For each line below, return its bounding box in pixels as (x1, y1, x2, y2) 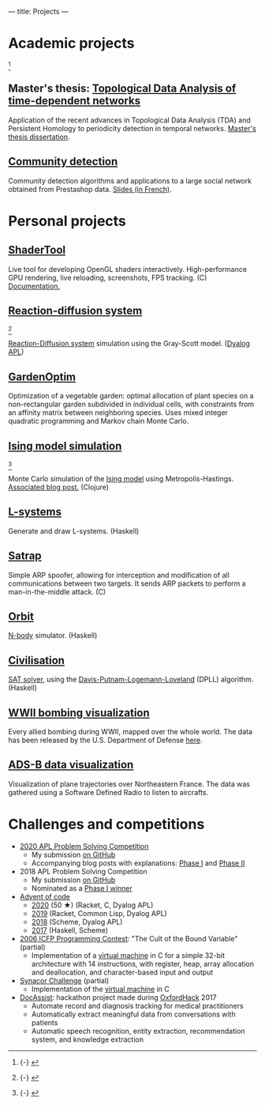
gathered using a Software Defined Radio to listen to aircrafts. (8, 787, 209, 797)
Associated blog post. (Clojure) (8, 482, 109, 492)
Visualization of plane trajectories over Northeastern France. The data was (8, 779, 251, 789)
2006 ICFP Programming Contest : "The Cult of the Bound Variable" (19, 933, 238, 943)
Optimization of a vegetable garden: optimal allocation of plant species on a (8, 391, 254, 401)
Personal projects (8, 212, 126, 230)
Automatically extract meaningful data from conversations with (31, 1009, 236, 1019)
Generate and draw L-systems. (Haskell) (8, 526, 140, 536)
